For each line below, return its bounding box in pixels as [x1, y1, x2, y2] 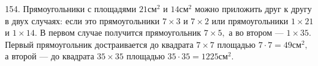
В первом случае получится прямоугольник [40, 26, 202, 39]
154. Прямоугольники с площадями [5, 2, 137, 15]
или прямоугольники [211, 14, 289, 27]
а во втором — [229, 26, 284, 39]
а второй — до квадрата [5, 50, 94, 62]
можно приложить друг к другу [194, 2, 312, 15]
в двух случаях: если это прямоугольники [5, 14, 160, 27]
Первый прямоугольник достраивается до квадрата [5, 38, 194, 50]
